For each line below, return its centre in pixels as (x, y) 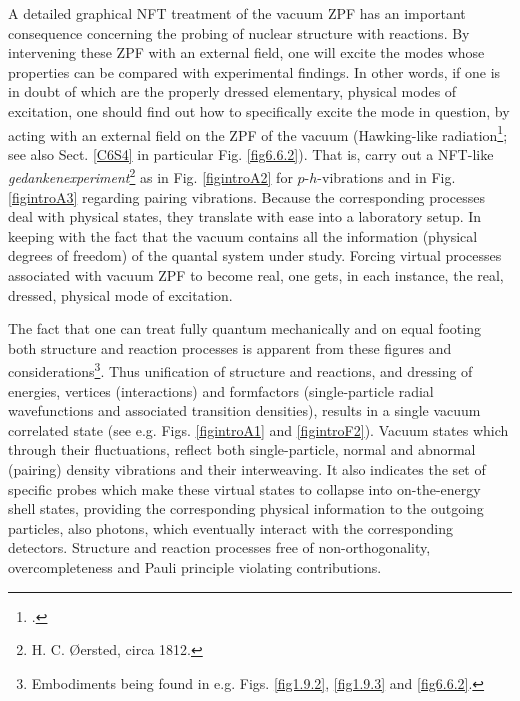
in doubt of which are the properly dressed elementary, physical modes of (232, 91)
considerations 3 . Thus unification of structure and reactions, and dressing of (240, 370)
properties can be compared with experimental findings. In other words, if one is (254, 71)
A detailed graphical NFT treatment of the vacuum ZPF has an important (237, 13)
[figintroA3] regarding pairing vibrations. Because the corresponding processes (247, 196)
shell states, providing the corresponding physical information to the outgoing (246, 508)
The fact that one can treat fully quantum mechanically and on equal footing (244, 328)
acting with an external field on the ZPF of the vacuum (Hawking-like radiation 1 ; (258, 133)
